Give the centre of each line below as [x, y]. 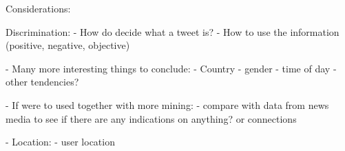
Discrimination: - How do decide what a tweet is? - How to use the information [172, 31]
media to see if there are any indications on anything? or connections [151, 118]
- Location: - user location [60, 142]
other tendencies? [42, 82]
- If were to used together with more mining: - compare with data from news [167, 104]
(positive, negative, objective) [68, 45]
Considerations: [38, 8]
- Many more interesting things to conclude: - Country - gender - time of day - [171, 68]
